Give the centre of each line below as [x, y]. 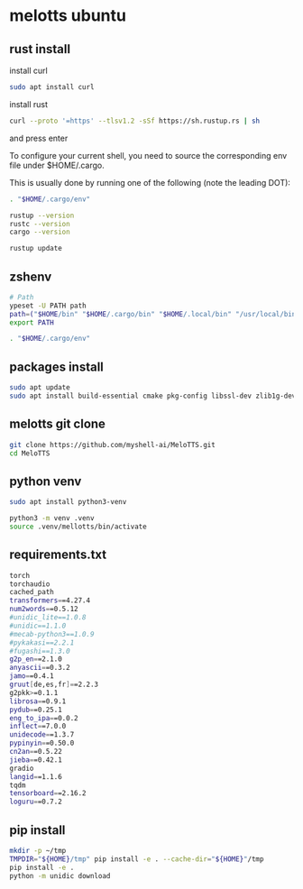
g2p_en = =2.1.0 [36, 659]
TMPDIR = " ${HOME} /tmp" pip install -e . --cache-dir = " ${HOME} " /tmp [137, 859]
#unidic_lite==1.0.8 [48, 618]
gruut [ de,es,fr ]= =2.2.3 [54, 685]
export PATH [32, 322]
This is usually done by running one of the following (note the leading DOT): [150, 182]
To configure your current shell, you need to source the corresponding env [148, 155]
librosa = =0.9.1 [38, 701]
